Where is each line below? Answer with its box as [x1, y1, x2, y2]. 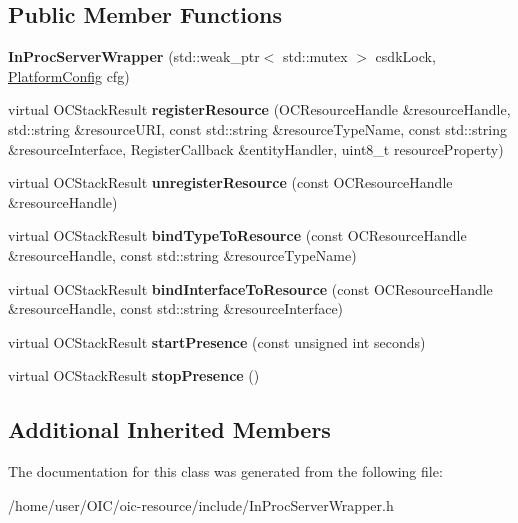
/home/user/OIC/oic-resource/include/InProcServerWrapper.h [8, 494, 394, 515]
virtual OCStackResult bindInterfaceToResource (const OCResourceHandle [8, 278, 493, 299]
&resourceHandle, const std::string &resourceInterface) [8, 298, 344, 319]
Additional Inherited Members [8, 414, 331, 445]
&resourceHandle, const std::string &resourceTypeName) [8, 244, 357, 265]
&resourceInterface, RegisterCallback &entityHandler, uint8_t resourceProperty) [8, 138, 504, 159]
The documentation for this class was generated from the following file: [8, 461, 443, 482]
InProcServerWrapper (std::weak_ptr [8, 46, 260, 67]
